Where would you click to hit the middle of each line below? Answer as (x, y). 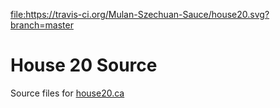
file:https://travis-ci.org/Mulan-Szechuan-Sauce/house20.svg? (140, 14)
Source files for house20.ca (67, 93)
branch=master (42, 25)
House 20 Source (84, 65)
